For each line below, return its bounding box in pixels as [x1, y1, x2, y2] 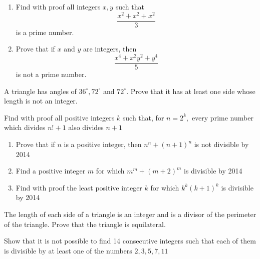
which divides [4, 122, 46, 132]
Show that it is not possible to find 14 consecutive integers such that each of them [4, 235, 256, 246]
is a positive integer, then [64, 139, 142, 149]
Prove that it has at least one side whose [130, 85, 255, 96]
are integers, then [83, 43, 137, 54]
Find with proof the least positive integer [16, 182, 142, 192]
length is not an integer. [4, 95, 78, 106]
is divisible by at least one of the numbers [4, 245, 132, 255]
